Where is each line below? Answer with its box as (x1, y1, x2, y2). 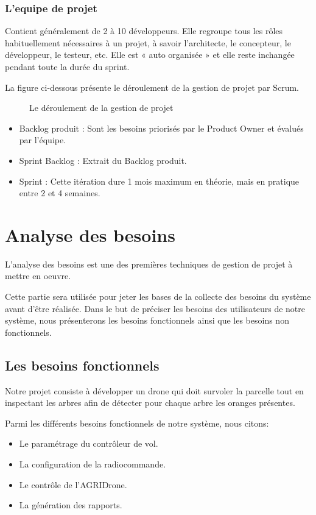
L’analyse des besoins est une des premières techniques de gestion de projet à (5, 257, 293, 270)
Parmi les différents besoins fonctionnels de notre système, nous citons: (5, 416, 269, 429)
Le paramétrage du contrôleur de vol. (19, 437, 158, 450)
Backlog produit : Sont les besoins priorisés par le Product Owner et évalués (19, 121, 304, 134)
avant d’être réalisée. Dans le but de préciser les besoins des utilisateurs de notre (5, 302, 306, 314)
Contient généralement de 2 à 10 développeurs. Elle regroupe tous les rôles (5, 24, 283, 37)
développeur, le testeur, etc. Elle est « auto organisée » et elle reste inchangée (5, 48, 295, 61)
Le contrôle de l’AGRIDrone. (19, 478, 127, 491)
